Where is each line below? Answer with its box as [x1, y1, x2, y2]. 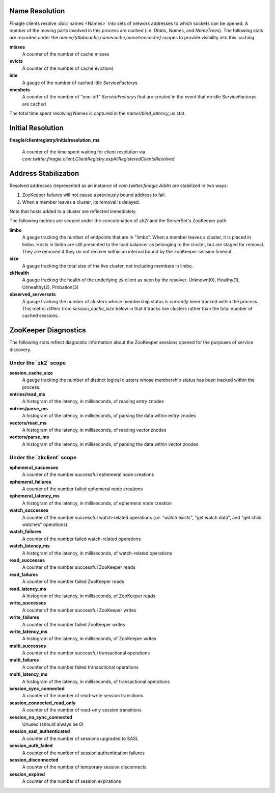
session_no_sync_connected [9, 714, 72, 720]
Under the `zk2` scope [9, 359, 66, 366]
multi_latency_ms [9, 671, 48, 677]
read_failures [9, 571, 38, 577]
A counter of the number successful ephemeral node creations [22, 471, 154, 478]
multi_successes [9, 643, 46, 649]
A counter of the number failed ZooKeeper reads [22, 578, 124, 585]
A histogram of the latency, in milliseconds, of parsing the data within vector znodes [22, 441, 199, 447]
